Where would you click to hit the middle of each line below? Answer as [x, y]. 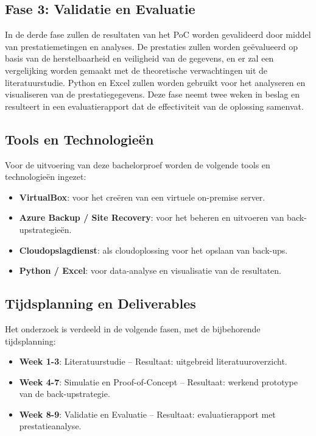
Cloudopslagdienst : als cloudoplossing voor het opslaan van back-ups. [153, 250]
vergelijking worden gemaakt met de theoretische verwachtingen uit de [136, 70]
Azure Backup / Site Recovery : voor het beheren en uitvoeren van [152, 217]
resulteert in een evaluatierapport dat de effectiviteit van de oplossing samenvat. [154, 106]
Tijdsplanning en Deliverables [100, 303]
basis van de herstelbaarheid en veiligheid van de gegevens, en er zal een [139, 58]
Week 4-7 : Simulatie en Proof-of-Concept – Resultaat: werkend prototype [159, 381]
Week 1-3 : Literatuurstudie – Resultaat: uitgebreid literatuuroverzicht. [153, 361]
